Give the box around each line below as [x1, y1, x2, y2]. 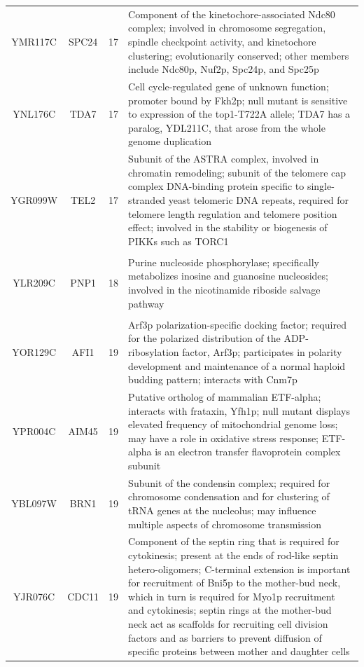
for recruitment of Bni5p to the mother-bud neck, [128, 575, 341, 590]
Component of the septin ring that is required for [128, 534, 339, 549]
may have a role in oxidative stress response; [128, 430, 319, 445]
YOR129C [12, 344, 56, 359]
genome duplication [128, 134, 212, 149]
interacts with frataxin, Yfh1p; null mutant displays [128, 403, 351, 418]
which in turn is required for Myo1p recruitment [128, 589, 335, 603]
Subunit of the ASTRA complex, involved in [128, 151, 319, 166]
